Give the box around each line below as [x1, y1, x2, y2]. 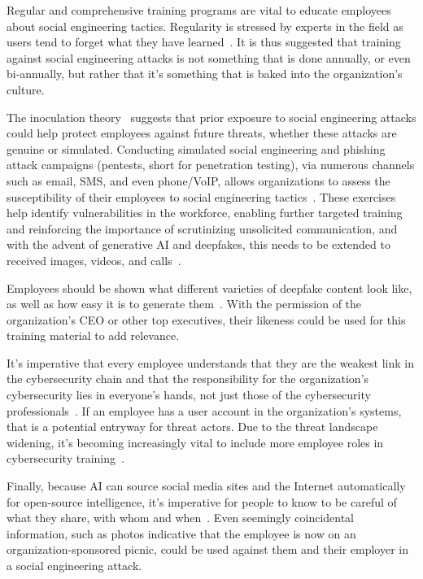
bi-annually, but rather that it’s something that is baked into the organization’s [7, 65, 403, 82]
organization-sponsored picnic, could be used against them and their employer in [7, 541, 408, 558]
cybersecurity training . [7, 450, 124, 467]
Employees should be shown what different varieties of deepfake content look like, [7, 279, 412, 296]
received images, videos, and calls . [7, 251, 181, 268]
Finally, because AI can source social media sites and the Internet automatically [7, 477, 406, 494]
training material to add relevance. [7, 327, 180, 344]
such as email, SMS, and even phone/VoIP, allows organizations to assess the [7, 172, 390, 189]
